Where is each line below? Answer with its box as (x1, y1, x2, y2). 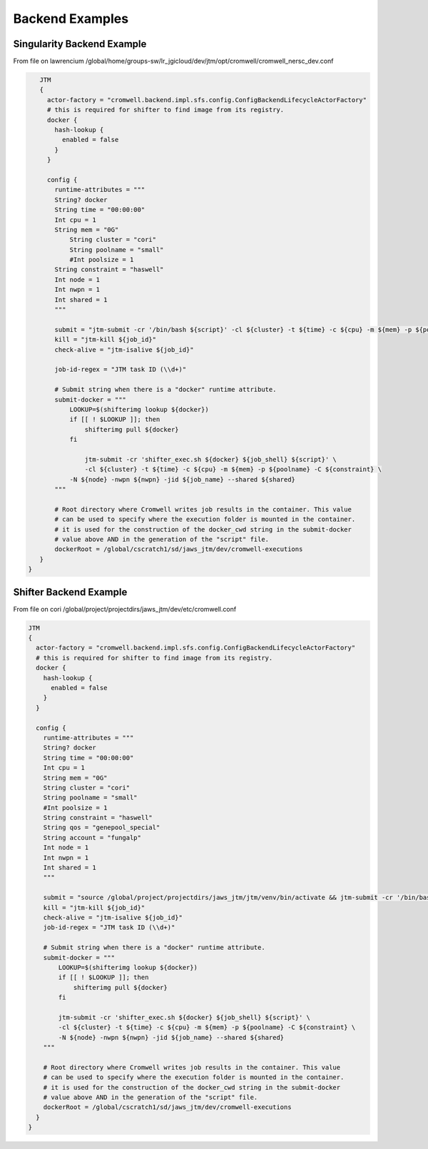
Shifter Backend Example (13, 586, 128, 598)
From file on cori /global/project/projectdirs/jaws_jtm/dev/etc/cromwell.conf (13, 604, 237, 613)
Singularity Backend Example (13, 38, 147, 50)
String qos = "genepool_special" (43, 824, 160, 831)
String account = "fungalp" (43, 834, 142, 841)
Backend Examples (13, 11, 128, 26)
